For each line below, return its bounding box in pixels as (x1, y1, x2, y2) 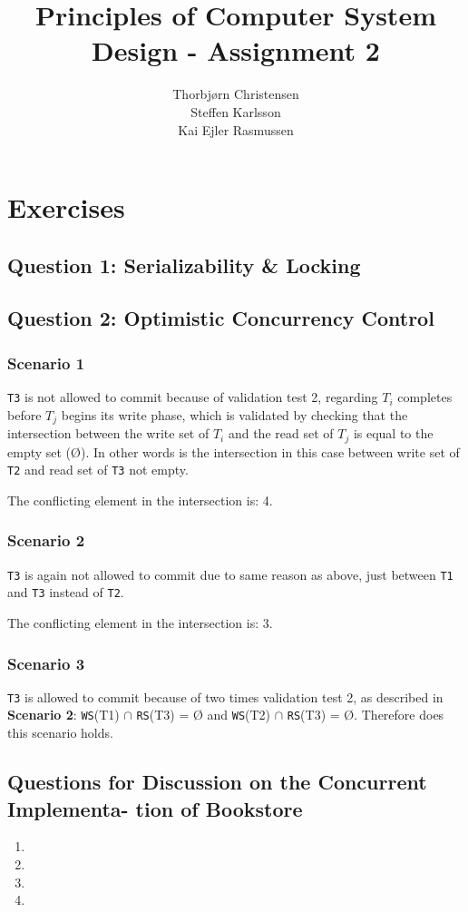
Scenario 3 (7, 652, 85, 674)
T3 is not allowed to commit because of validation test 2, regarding (7, 387, 378, 407)
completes (397, 387, 453, 407)
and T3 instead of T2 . (7, 583, 124, 602)
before (7, 405, 42, 424)
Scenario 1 (7, 351, 85, 374)
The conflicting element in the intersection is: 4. (7, 490, 273, 509)
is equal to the (353, 424, 434, 443)
